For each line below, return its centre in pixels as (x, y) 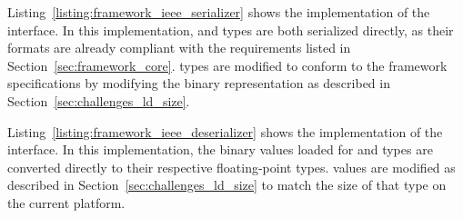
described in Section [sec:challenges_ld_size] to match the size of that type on (227, 185)
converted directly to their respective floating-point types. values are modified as (231, 167)
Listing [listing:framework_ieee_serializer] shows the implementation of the (219, 12)
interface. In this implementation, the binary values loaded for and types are (220, 149)
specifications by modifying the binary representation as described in (199, 83)
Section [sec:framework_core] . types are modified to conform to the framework (227, 65)
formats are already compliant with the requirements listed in (179, 48)
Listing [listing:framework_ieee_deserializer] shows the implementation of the (225, 131)
